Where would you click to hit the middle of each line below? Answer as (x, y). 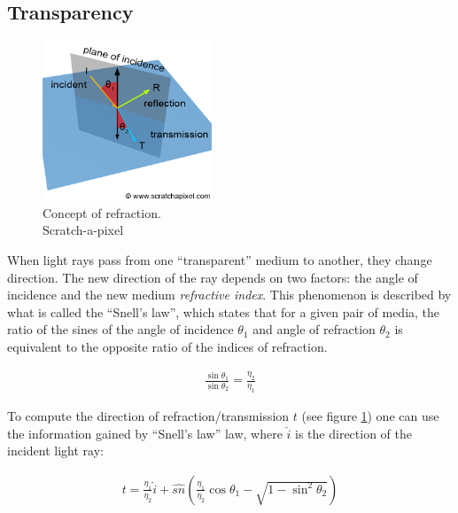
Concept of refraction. (102, 212)
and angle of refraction (314, 329)
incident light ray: (55, 451)
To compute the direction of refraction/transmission (148, 416)
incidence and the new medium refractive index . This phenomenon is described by (229, 295)
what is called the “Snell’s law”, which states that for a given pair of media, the (224, 311)
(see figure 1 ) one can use (370, 416)
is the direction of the (354, 433)
